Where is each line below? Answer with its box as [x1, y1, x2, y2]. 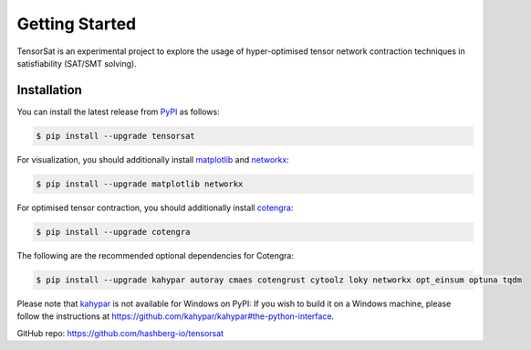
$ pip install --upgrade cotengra [36, 227, 191, 237]
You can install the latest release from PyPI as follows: [16, 106, 221, 117]
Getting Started [16, 14, 137, 34]
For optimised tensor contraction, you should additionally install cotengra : [16, 202, 294, 213]
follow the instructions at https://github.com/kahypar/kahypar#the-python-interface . [16, 311, 335, 322]
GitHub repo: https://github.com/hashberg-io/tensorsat [16, 327, 224, 338]
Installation [16, 82, 82, 98]
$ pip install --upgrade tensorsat [36, 131, 195, 141]
